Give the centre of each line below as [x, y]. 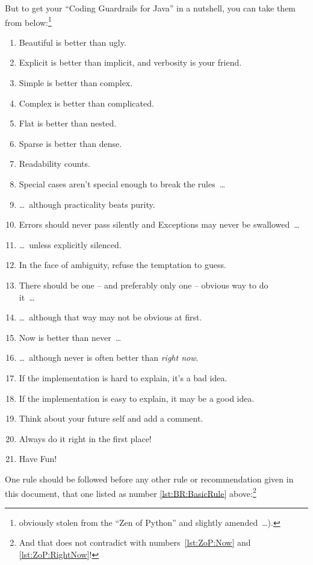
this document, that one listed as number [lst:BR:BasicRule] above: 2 [131, 492]
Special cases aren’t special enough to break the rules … [122, 184]
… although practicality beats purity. [87, 204]
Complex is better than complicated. [86, 103]
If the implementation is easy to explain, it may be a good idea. [137, 398]
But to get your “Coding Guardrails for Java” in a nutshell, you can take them [150, 8]
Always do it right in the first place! [85, 438]
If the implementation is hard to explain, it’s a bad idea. [123, 377]
